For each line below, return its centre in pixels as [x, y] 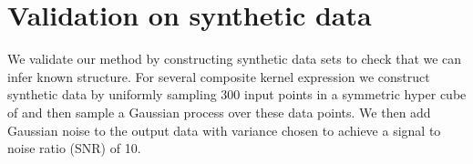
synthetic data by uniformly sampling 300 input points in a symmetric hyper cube [237, 94]
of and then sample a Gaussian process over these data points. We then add [219, 112]
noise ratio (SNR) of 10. [74, 148]
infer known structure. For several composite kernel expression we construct [219, 76]
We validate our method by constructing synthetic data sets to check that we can [235, 59]
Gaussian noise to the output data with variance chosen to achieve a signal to [224, 130]
